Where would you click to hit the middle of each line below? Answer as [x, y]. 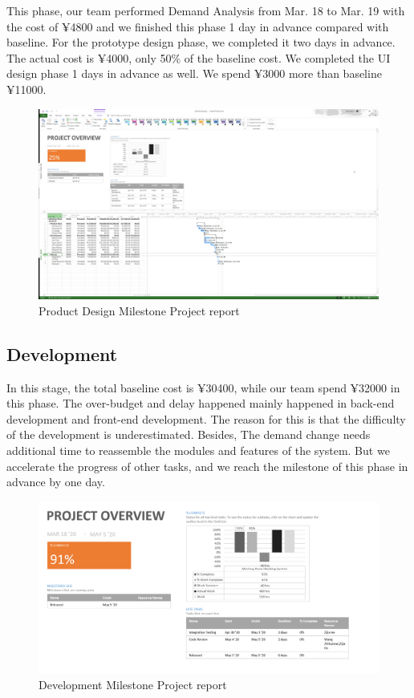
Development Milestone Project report [133, 685]
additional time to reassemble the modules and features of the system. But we [198, 450]
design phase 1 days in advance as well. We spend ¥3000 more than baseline [194, 73]
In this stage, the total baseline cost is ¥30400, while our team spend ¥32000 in [203, 387]
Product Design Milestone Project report [139, 310]
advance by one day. [56, 482]
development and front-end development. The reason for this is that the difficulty [206, 418]
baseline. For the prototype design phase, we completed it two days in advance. [201, 42]
